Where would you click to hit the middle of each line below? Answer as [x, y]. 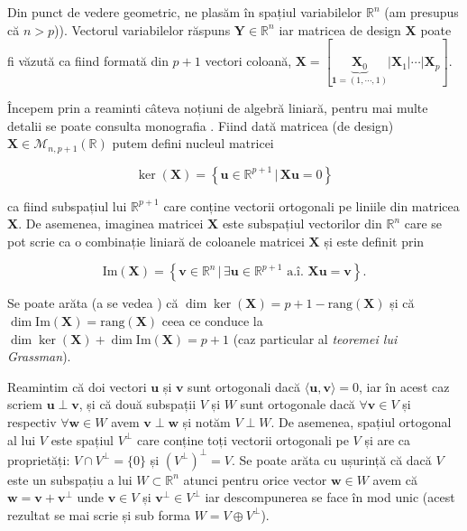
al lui [22, 439]
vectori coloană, [248, 61]
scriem [25, 404]
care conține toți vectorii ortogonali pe [243, 439]
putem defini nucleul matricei [193, 143]
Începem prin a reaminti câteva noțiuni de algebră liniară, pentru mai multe [218, 107]
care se [423, 224]
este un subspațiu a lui [70, 479]
